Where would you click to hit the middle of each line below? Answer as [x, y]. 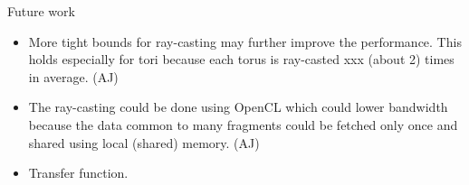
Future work [41, 11]
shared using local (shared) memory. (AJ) [144, 142]
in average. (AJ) [73, 76]
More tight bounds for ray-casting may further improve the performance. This [245, 41]
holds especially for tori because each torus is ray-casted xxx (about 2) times [241, 59]
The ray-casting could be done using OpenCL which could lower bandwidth [238, 107]
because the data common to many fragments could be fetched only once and [243, 124]
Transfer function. [78, 173]
